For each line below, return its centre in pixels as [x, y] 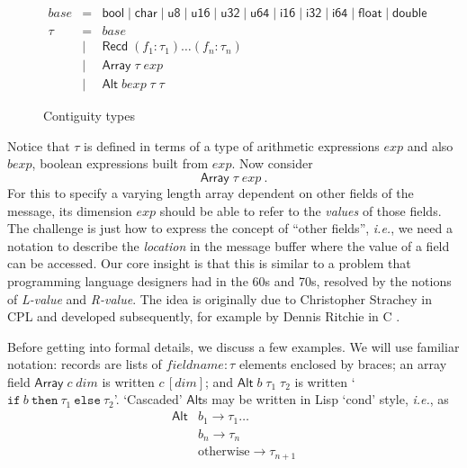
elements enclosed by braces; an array [343, 364]
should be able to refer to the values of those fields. [301, 210]
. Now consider [272, 163]
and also [430, 145]
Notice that [39, 145]
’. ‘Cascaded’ [148, 399]
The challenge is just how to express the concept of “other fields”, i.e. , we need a [230, 228]
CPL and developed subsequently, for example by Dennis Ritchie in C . [204, 316]
